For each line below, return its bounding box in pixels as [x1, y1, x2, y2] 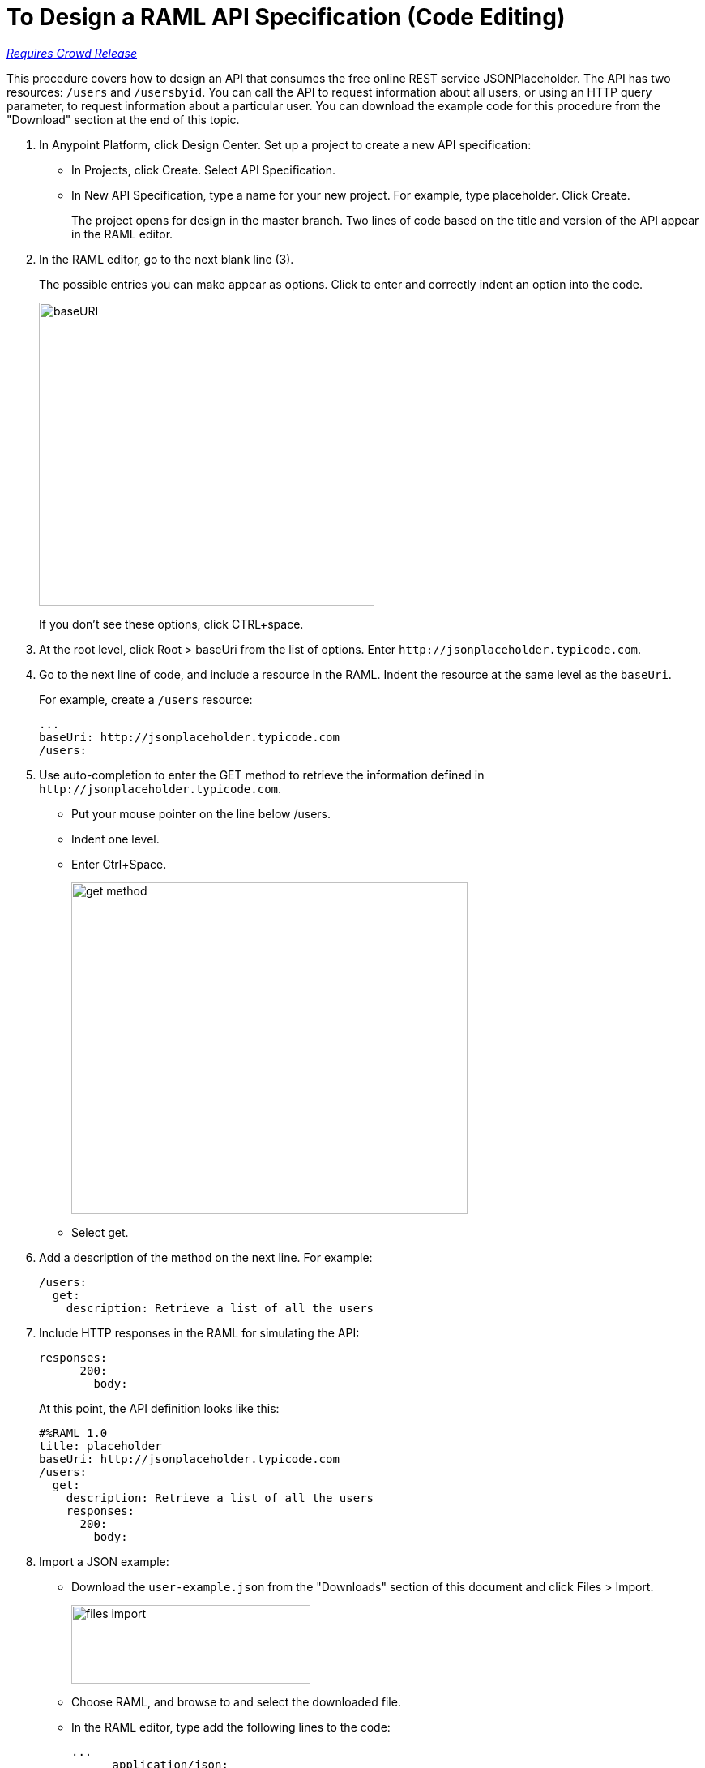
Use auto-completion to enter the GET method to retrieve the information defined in [39, 767, 485, 782]
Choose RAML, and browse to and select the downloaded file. [71, 1694, 401, 1709]
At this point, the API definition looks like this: [39, 1401, 280, 1415]
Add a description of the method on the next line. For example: [39, 1250, 373, 1264]
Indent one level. [71, 831, 160, 846]
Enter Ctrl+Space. [71, 856, 167, 871]
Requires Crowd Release [6, 45, 138, 60]
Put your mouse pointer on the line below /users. [71, 806, 331, 821]
